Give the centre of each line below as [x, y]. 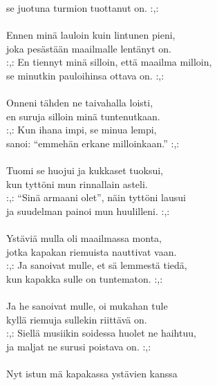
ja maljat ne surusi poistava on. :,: [79, 346]
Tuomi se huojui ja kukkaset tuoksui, [85, 170]
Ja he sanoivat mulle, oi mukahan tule [87, 306]
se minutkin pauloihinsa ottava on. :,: [85, 75]
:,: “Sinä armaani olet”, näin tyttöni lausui [96, 197]
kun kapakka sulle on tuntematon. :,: [85, 278]
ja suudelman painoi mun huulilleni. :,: [88, 210]
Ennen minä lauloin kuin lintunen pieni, [91, 35]
